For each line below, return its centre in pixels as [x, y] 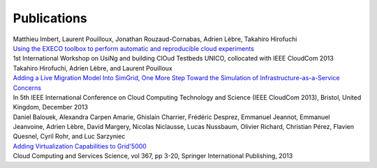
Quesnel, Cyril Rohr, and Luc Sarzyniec [69, 137]
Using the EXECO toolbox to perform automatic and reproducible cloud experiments [134, 48]
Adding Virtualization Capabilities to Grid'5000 [80, 146]
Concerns [27, 88]
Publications [50, 18]
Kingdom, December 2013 [51, 107]
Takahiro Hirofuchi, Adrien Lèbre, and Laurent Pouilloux [93, 68]
